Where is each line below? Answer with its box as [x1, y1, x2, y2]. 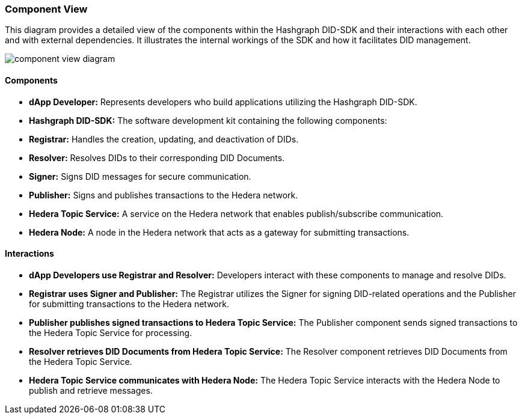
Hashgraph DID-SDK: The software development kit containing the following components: [29, 115, 387, 126]
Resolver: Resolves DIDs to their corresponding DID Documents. [29, 152, 285, 163]
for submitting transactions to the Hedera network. [29, 298, 229, 309]
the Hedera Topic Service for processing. [29, 327, 192, 338]
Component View [5, 3, 88, 15]
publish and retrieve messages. [29, 385, 153, 396]
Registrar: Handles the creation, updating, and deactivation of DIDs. [29, 133, 299, 144]
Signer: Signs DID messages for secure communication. [29, 171, 251, 182]
